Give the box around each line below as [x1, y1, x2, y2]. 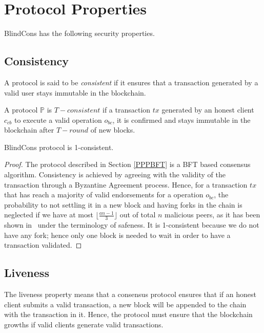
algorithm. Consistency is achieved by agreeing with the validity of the [4, 169, 226, 180]
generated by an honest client [161, 104, 254, 115]
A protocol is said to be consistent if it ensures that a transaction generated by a [4, 77, 258, 87]
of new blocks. [90, 124, 135, 135]
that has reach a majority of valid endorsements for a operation [4, 189, 204, 200]
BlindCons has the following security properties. [4, 28, 155, 39]
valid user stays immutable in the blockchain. [4, 87, 146, 98]
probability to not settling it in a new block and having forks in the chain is [4, 199, 242, 210]
